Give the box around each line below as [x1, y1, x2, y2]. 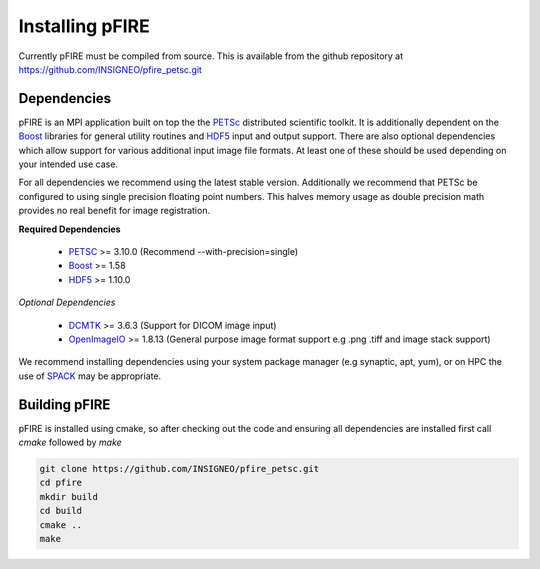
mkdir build [39, 491, 99, 502]
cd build [39, 505, 83, 517]
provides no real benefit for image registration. [18, 205, 210, 217]
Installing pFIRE [18, 15, 150, 37]
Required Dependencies [18, 223, 121, 235]
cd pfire [39, 477, 83, 489]
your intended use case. [18, 158, 119, 170]
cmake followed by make [18, 436, 122, 448]
